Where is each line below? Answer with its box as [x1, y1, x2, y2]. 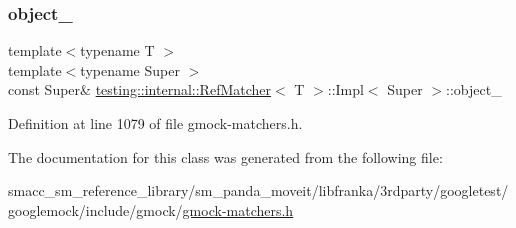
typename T [80, 40, 155, 61]
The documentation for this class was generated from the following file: [8, 146, 443, 167]
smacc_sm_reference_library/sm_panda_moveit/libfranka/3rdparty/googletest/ [8, 180, 509, 201]
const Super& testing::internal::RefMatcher [8, 79, 272, 100]
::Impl [327, 79, 364, 100]
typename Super [80, 59, 180, 80]
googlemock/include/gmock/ [8, 199, 183, 220]
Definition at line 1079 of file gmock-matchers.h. [8, 113, 303, 133]
